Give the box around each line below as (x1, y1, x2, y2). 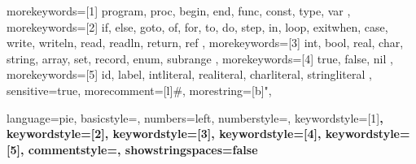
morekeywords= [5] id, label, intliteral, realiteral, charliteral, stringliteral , (7, 66, 372, 83)
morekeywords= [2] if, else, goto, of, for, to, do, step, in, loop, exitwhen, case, (7, 18, 388, 35)
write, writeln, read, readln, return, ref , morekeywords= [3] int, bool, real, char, (7, 34, 404, 51)
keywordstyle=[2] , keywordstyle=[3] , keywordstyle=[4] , (7, 125, 322, 142)
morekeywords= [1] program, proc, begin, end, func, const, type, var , (7, 2, 351, 19)
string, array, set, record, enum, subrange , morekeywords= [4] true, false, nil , (7, 50, 393, 67)
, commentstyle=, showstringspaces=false (20, 140, 258, 158)
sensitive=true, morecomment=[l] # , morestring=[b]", (7, 81, 272, 98)
